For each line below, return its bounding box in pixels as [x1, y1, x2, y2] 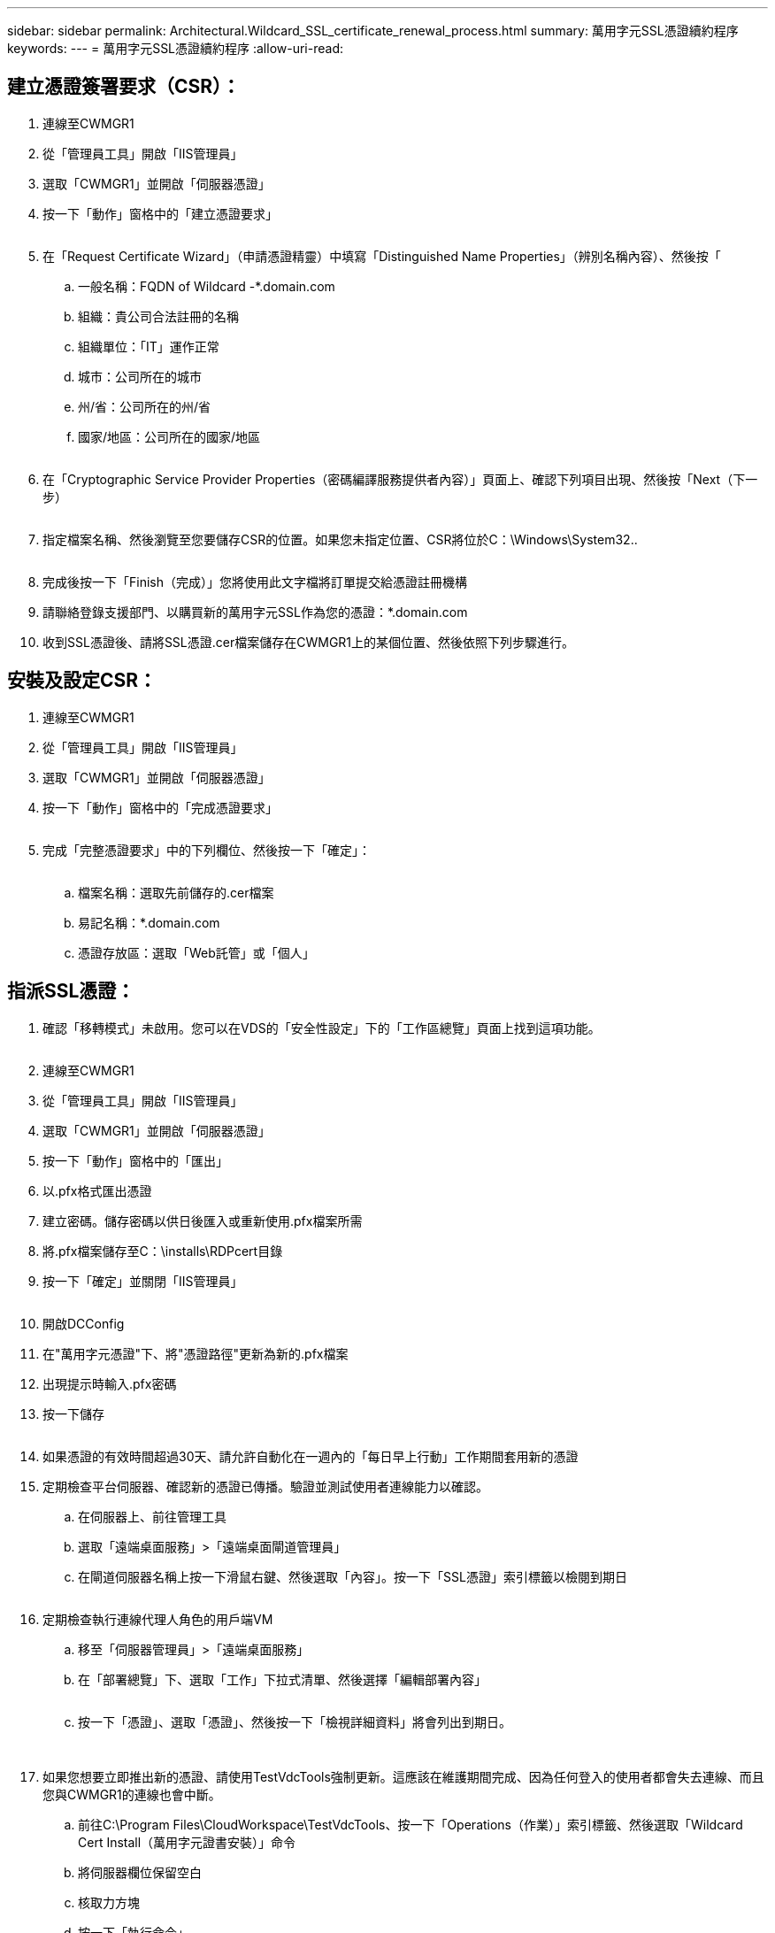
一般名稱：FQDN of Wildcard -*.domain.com [78, 278, 335, 294]
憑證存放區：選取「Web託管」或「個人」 [78, 944, 315, 960]
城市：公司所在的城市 [78, 368, 202, 384]
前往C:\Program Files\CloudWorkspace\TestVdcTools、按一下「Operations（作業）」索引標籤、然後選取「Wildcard [78, 1816, 743, 1832]
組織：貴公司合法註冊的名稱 [78, 308, 239, 324]
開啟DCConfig [42, 1315, 125, 1331]
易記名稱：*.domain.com [78, 914, 220, 930]
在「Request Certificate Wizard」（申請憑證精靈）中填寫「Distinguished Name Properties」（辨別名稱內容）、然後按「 [42, 248, 721, 264]
